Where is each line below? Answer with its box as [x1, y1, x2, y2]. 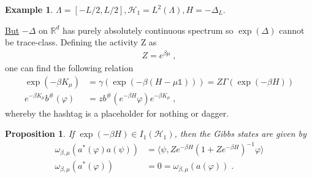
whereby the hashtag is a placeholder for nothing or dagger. [5, 106, 229, 119]
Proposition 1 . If [5, 127, 75, 140]
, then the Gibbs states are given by [174, 127, 306, 140]
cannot [279, 23, 305, 36]
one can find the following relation [5, 61, 134, 74]
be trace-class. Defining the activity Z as [5, 36, 157, 48]
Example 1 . [5, 3, 53, 15]
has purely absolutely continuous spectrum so [63, 23, 234, 36]
